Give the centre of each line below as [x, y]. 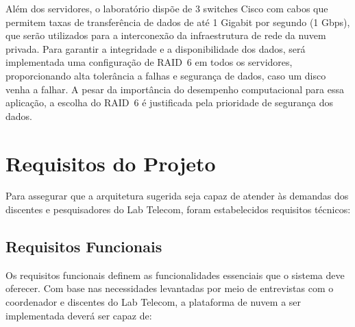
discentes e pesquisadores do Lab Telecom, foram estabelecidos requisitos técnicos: [178, 209]
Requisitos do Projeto [111, 163]
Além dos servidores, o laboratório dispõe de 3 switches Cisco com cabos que [167, 8]
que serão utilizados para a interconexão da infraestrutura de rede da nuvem [166, 35]
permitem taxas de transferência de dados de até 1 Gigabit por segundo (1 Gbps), [178, 22]
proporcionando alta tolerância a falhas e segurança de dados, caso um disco [166, 75]
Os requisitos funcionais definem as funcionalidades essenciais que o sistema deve [175, 275]
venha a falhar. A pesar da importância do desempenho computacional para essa [175, 89]
